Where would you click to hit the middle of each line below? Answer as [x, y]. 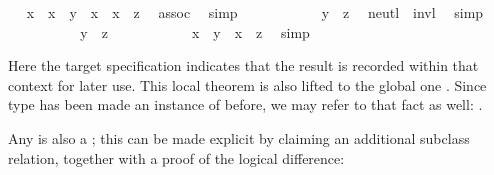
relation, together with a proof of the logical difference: [176, 157]
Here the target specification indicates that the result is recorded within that [243, 65]
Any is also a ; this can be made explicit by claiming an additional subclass [239, 137]
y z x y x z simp [195, 31]
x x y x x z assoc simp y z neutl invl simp [255, 12]
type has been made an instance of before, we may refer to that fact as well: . [245, 104]
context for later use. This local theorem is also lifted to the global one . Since [247, 84]
